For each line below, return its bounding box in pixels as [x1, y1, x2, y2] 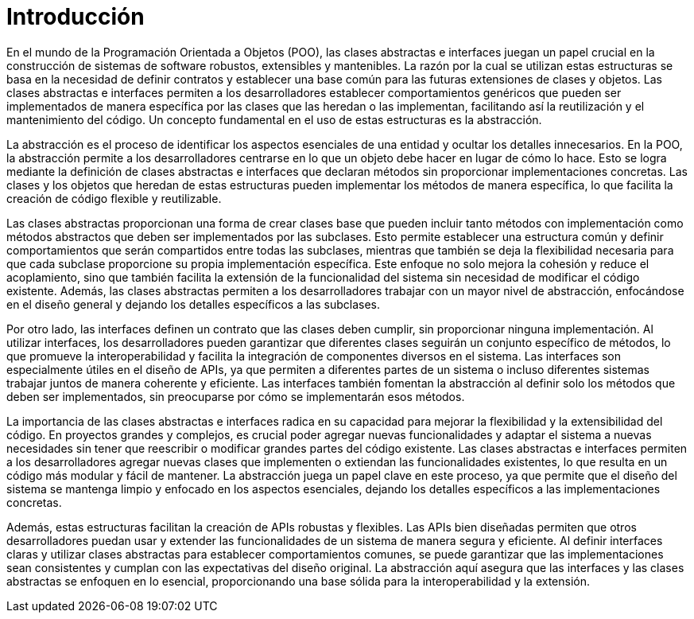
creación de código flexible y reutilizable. [6, 191, 222, 205]
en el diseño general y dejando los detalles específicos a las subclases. [6, 297, 381, 311]
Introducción [6, 3, 145, 30]
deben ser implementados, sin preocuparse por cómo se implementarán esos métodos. [6, 389, 465, 403]
